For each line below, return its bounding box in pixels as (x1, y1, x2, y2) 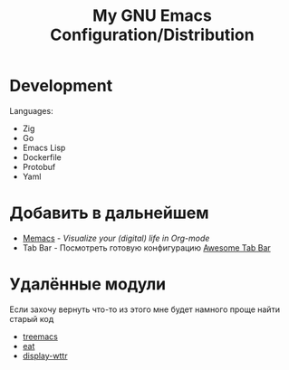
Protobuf (22, 161, 56, 172)
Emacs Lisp (22, 142, 66, 153)
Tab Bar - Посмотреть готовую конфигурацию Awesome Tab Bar (22, 242, 272, 253)
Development (9, 76, 113, 96)
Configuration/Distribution (49, 24, 255, 45)
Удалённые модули (9, 274, 166, 295)
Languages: (9, 105, 53, 116)
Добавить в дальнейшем (9, 203, 209, 223)
